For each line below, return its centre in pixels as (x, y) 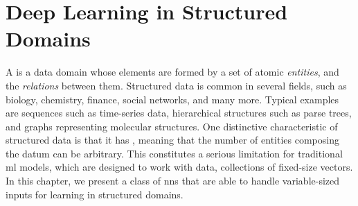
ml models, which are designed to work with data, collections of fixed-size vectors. (179, 167)
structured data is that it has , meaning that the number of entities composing (172, 140)
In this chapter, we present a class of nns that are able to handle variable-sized (173, 181)
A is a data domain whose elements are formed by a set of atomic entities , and (172, 72)
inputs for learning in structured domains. (95, 194)
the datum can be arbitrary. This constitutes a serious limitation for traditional (174, 153)
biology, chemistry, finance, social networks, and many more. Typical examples (172, 99)
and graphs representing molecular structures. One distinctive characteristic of (172, 126)
